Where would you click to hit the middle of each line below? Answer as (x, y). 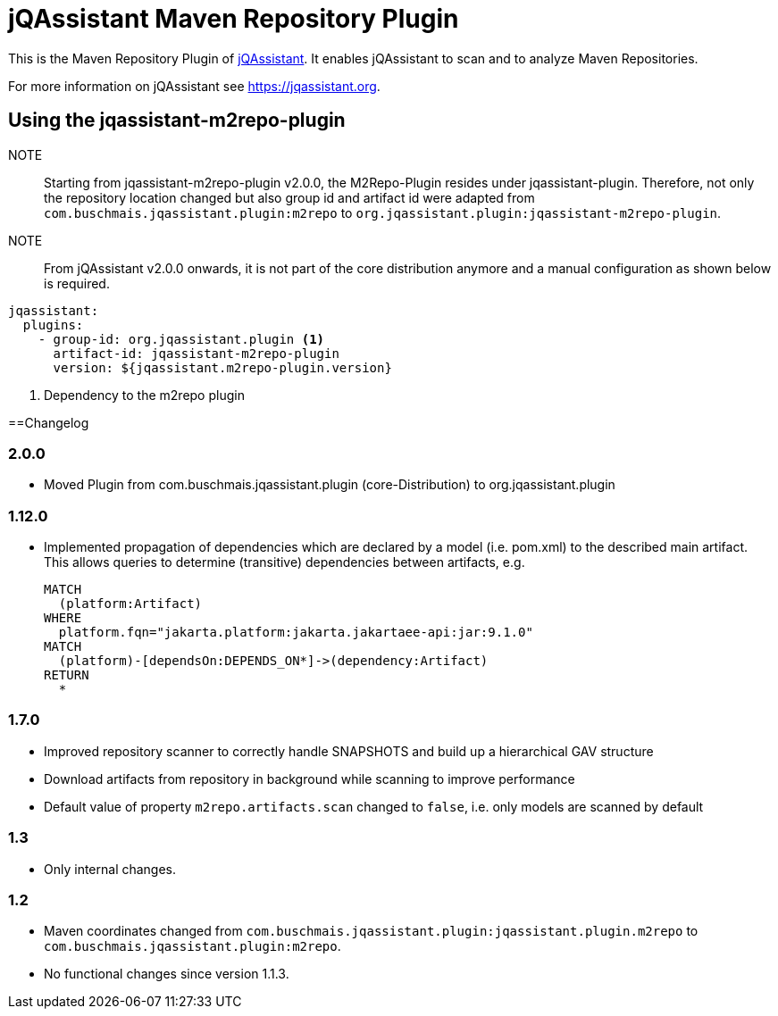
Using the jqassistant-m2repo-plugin (177, 121)
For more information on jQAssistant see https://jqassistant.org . (194, 86)
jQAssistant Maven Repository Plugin (234, 19)
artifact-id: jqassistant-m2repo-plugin (196, 353)
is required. (77, 283)
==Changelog (49, 422)
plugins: (53, 325)
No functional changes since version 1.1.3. (167, 974)
